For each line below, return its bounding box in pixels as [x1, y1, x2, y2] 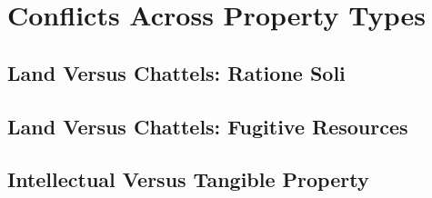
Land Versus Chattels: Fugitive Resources [7, 112, 408, 140]
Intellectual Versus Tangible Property [7, 165, 369, 193]
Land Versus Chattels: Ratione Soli [7, 58, 346, 86]
